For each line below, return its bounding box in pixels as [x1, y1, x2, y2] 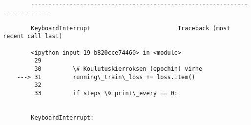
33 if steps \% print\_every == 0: [34, 89, 178, 97]
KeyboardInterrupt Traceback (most [31, 24, 230, 32]
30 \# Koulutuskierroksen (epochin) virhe [34, 65, 203, 72]
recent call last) [3, 33, 63, 40]
